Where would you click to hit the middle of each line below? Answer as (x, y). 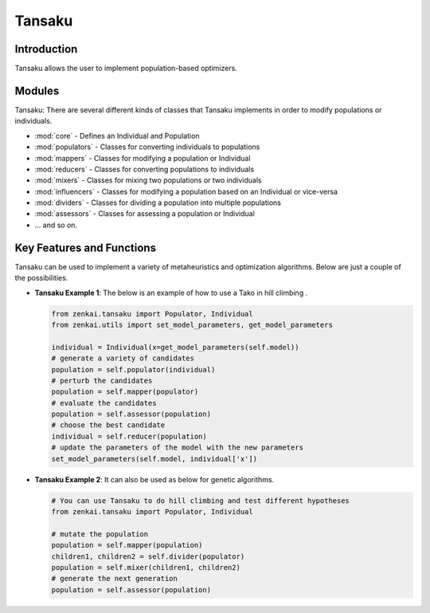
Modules (37, 90)
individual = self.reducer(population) (129, 436)
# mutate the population (100, 534)
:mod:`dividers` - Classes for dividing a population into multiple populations (158, 202)
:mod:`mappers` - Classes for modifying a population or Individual (143, 158)
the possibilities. (41, 278)
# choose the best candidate (108, 425)
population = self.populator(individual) (133, 369)
